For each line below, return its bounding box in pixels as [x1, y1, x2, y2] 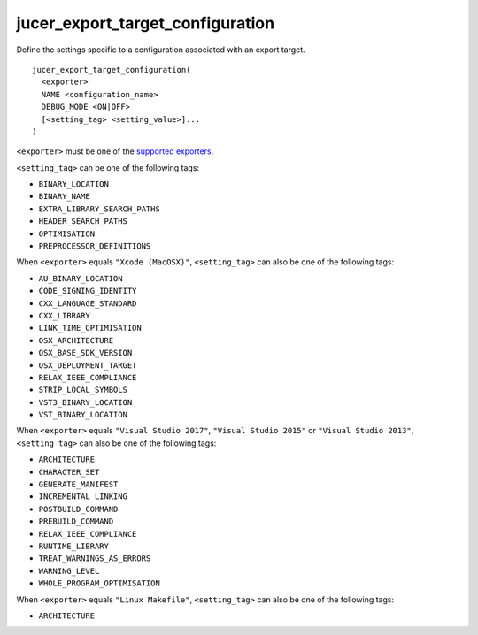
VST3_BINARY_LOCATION [38, 397, 133, 407]
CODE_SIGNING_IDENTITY [38, 286, 137, 296]
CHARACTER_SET [38, 467, 100, 477]
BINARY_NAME [38, 191, 90, 202]
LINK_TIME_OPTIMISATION [38, 323, 142, 333]
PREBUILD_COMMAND [38, 516, 114, 526]
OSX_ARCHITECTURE [38, 335, 114, 345]
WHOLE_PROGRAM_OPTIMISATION [38, 578, 161, 588]
